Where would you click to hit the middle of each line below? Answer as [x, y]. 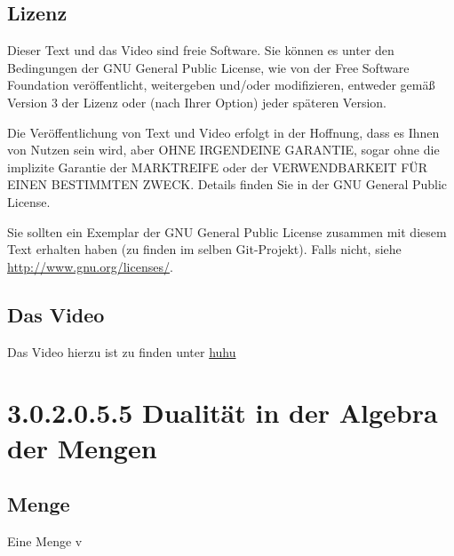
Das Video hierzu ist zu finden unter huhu [122, 351]
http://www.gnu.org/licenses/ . [90, 266]
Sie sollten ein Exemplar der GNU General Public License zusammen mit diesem [227, 231]
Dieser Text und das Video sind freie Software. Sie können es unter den [201, 50]
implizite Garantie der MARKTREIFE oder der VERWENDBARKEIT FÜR [218, 167]
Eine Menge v [45, 540]
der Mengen [82, 447]
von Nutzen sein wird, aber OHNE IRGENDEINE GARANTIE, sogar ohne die [223, 150]
